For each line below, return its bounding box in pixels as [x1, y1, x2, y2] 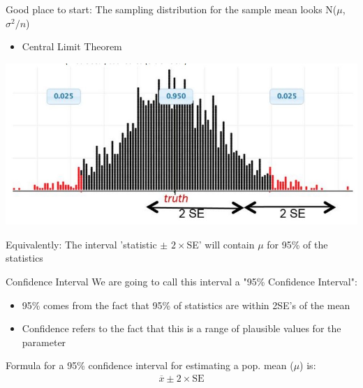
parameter [22, 334, 66, 349]
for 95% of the [267, 237, 328, 251]
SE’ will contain [186, 237, 255, 251]
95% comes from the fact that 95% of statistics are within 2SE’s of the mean [22, 297, 350, 312]
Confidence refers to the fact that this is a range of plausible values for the [22, 321, 341, 336]
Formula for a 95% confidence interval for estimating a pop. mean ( [6, 358, 294, 373]
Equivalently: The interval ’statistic [6, 237, 157, 251]
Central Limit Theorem [22, 39, 122, 54]
